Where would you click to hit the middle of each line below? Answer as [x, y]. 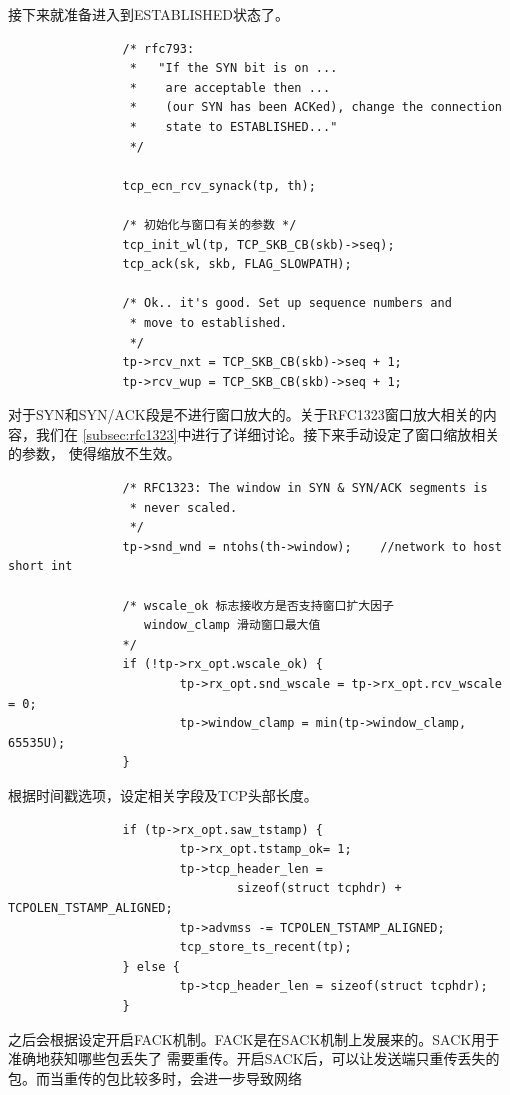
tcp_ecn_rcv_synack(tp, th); [219, 185]
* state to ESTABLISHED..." [233, 126]
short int [40, 566]
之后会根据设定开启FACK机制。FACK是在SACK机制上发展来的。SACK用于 [254, 1038]
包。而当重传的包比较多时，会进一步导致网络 [155, 1077]
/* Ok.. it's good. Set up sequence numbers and [287, 303]
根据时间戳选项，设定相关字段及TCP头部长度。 [163, 794]
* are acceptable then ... [230, 87]
